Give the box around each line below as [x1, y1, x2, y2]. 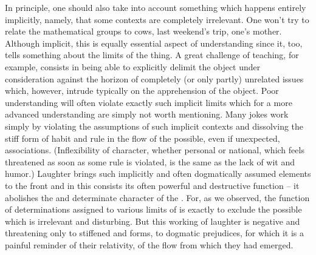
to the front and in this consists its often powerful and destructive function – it [5, 179, 300, 191]
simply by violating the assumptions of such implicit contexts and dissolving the [5, 119, 304, 132]
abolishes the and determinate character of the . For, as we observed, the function [5, 191, 310, 204]
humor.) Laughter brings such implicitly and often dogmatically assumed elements [5, 167, 311, 180]
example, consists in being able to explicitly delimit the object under [5, 60, 261, 73]
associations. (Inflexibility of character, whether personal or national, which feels [5, 144, 304, 156]
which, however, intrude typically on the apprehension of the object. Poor [5, 84, 279, 97]
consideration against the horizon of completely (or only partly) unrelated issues [5, 72, 304, 85]
